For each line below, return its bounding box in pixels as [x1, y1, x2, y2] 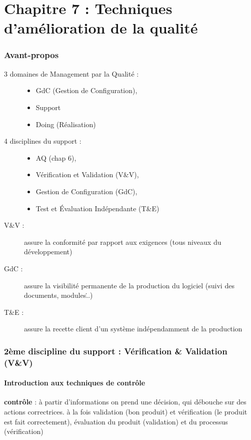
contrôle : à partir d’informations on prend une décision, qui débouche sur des [4, 396, 246, 407]
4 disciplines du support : [4, 136, 81, 146]
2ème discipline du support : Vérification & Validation [4, 344, 227, 357]
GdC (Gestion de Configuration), [35, 85, 137, 96]
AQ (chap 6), [35, 152, 76, 163]
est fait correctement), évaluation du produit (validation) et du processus [4, 416, 228, 426]
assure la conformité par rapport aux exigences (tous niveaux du [24, 236, 221, 247]
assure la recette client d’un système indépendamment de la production [24, 323, 242, 334]
